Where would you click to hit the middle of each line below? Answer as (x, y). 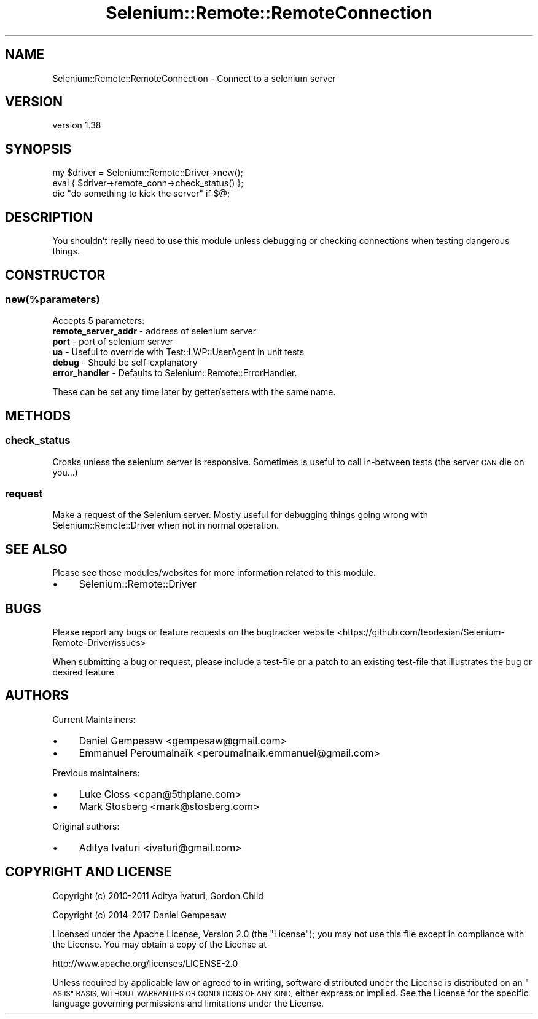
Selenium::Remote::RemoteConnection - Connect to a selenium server (194, 78)
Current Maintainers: (94, 719)
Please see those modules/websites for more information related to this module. (214, 573)
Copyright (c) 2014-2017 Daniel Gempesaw (139, 915)
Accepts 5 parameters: (99, 321)
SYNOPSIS (38, 149)
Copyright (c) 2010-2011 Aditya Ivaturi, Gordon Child (158, 895)
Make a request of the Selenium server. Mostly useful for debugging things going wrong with (240, 515)
